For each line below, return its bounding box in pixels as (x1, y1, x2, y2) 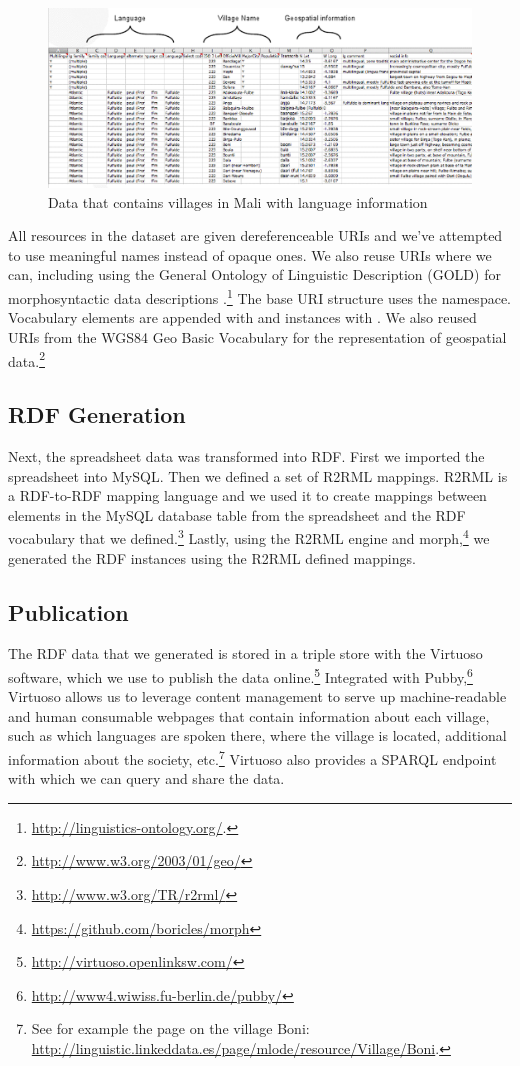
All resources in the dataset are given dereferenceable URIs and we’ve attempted (8, 225, 503, 246)
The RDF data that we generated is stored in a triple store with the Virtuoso (8, 643, 483, 664)
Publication (8, 596, 129, 627)
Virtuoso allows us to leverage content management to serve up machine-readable (8, 686, 507, 707)
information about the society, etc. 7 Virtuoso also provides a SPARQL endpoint (8, 746, 497, 769)
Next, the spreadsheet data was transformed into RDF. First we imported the (8, 445, 485, 466)
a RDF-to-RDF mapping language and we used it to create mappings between (8, 485, 487, 506)
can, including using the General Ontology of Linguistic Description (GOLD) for (8, 264, 501, 285)
